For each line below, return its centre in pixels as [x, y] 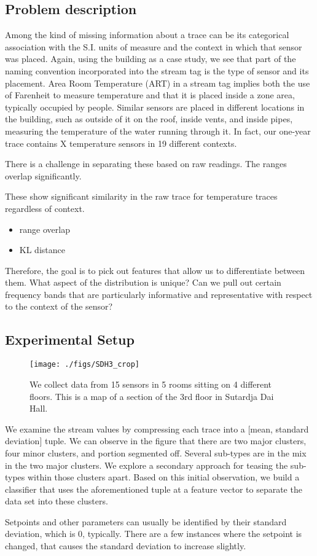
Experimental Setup [70, 339]
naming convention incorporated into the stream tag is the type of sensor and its [157, 70]
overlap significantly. [43, 175]
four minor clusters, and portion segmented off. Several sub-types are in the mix [156, 452]
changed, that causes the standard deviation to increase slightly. [126, 546]
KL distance [42, 250]
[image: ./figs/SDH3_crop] [84, 365]
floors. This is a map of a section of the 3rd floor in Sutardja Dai [152, 396]
